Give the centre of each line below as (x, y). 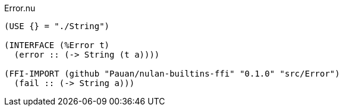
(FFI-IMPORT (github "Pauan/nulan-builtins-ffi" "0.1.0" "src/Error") (172, 74)
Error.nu (20, 8)
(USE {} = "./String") (57, 26)
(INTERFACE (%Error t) (57, 45)
